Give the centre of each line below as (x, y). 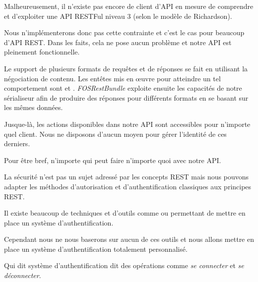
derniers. (17, 143)
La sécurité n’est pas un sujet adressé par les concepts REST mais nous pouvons (127, 177)
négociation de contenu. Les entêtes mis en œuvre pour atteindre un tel (112, 78)
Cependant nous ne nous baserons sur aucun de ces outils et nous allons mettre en (129, 239)
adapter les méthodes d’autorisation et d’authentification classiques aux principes (128, 186)
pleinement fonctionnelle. (42, 52)
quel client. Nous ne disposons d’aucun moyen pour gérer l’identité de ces (115, 134)
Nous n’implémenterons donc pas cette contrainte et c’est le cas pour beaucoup (124, 32)
